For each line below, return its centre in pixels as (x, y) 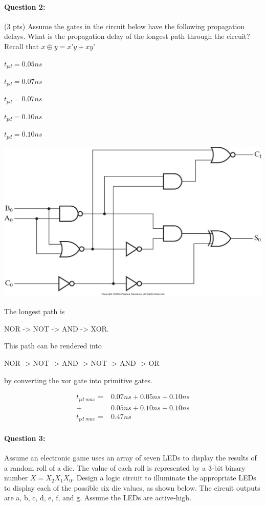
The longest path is (35, 311)
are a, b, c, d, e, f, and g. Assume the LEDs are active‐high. (98, 498)
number (16, 478)
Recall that (21, 46)
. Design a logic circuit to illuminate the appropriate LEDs (164, 478)
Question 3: (25, 438)
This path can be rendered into (53, 346)
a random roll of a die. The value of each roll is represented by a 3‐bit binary (125, 467)
